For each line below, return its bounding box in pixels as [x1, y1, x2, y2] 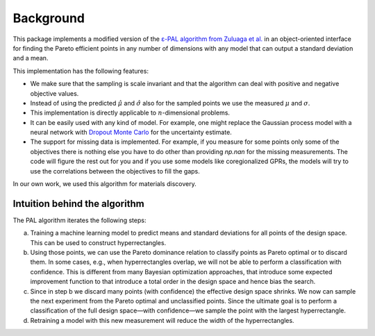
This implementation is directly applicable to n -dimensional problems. [30, 108, 231, 117]
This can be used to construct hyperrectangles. [30, 238, 167, 246]
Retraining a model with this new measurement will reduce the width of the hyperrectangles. [30, 316, 294, 324]
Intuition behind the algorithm [12, 198, 145, 210]
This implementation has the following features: [12, 67, 149, 75]
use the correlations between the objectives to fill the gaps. [30, 167, 201, 175]
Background [12, 10, 85, 26]
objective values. [30, 89, 79, 97]
